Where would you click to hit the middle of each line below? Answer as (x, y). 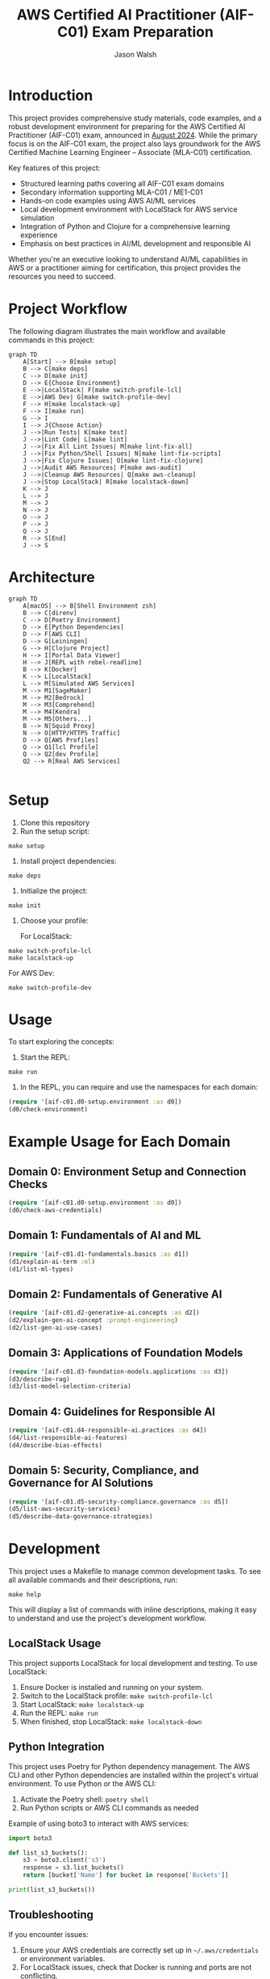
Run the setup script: (55, 831)
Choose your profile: (54, 920)
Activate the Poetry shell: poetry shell (84, 1799)
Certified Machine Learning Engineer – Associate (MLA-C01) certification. (130, 152)
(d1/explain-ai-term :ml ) (52, 1261)
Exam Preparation (152, 32)
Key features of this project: (54, 168)
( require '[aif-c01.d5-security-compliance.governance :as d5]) (118, 1502)
